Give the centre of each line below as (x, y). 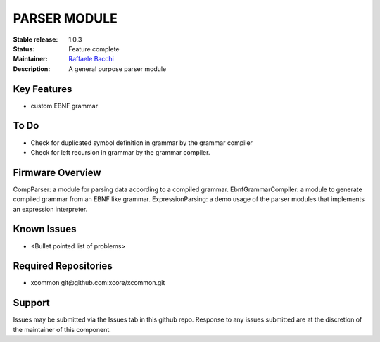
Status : (24, 49)
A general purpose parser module (118, 69)
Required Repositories (63, 266)
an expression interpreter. (50, 209)
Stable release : (36, 39)
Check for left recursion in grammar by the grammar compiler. (120, 152)
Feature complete (94, 49)
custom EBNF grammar (64, 106)
